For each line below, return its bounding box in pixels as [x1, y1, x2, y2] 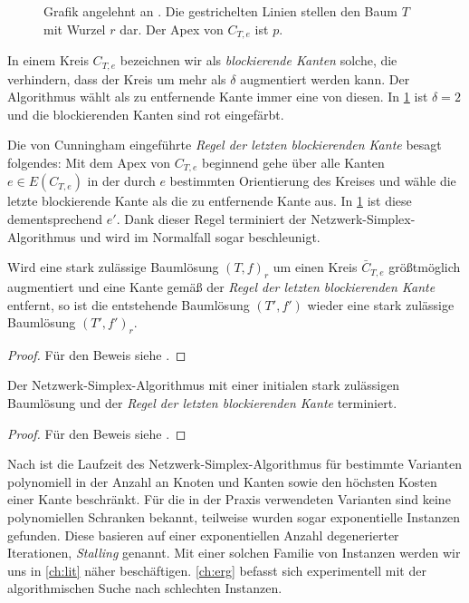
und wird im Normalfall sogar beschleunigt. [80, 227, 321, 246]
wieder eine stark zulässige [307, 295, 455, 314]
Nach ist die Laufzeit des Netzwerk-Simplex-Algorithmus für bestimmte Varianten [7, 454, 462, 473]
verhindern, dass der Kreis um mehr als [7, 69, 226, 88]
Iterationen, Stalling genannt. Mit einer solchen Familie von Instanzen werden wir [7, 543, 461, 562]
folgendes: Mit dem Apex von [7, 152, 171, 171]
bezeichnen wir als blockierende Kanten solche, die [120, 51, 397, 70]
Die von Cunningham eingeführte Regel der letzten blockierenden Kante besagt [7, 135, 442, 154]
